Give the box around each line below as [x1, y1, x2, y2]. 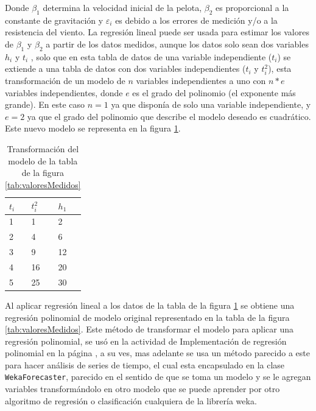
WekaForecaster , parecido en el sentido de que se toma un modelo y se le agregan [5, 370, 311, 383]
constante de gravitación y [5, 13, 104, 26]
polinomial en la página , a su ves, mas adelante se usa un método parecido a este [5, 346, 310, 359]
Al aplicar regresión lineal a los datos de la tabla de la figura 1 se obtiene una [5, 298, 295, 311]
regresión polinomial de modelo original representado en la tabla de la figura [5, 311, 290, 323]
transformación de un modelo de [5, 74, 125, 87]
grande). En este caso [5, 98, 85, 111]
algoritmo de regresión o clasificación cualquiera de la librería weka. [5, 394, 257, 407]
